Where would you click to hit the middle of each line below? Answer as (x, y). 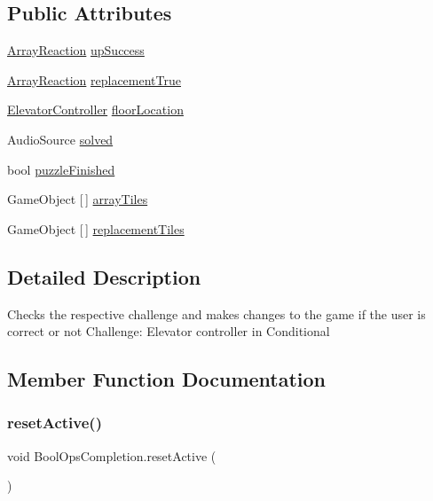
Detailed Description (104, 276)
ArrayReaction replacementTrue (94, 79)
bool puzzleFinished (61, 169)
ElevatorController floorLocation (95, 110)
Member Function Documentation (167, 379)
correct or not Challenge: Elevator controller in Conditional (169, 331)
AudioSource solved (60, 139)
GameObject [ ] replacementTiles (96, 228)
